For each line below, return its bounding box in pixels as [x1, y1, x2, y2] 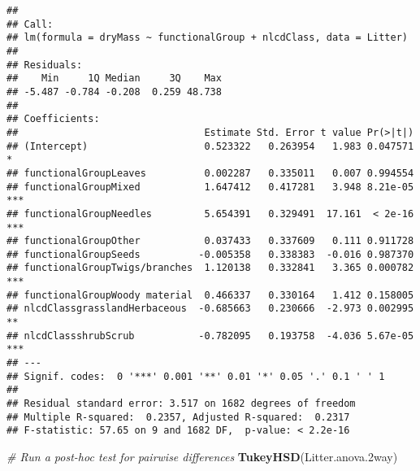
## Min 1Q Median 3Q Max [6, 72, 222, 85]
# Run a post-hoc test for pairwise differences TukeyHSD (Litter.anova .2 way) [6, 448, 398, 464]
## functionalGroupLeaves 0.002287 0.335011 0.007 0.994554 [6, 167, 414, 179]
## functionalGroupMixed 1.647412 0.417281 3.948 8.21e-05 [6, 181, 414, 193]
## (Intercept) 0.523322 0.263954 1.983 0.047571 [6, 140, 414, 152]
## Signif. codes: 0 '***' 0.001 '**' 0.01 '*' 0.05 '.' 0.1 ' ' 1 [6, 370, 385, 382]
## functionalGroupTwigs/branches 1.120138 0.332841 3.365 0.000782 [6, 262, 414, 274]
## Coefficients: [6, 113, 100, 125]
